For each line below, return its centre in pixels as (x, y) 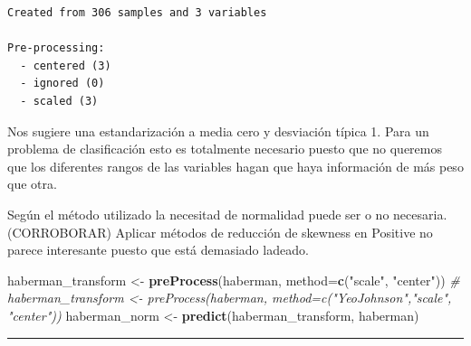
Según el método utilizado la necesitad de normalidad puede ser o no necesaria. (227, 214)
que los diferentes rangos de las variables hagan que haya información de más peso (235, 166)
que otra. (32, 184)
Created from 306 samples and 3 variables (137, 13)
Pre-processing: (56, 48)
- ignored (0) (62, 84)
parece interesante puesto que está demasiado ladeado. (158, 250)
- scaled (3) (59, 101)
